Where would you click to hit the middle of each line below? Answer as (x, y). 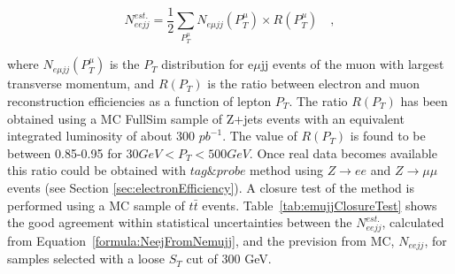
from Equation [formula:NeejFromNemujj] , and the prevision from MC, (201, 240)
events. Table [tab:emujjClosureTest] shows (320, 205)
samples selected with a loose (86, 259)
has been (424, 100)
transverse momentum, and (81, 84)
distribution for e (208, 64)
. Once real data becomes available (343, 152)
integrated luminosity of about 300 (101, 136)
